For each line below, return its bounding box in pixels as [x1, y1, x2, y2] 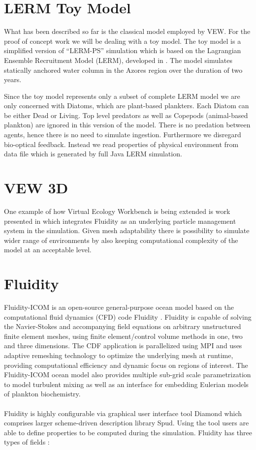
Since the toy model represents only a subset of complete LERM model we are [4, 90, 240, 101]
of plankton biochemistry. [4, 389, 81, 399]
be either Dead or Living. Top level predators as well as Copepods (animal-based [4, 110, 248, 120]
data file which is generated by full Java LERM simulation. [4, 149, 182, 159]
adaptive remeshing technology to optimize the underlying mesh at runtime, [4, 350, 233, 360]
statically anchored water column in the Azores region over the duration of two [4, 64, 243, 75]
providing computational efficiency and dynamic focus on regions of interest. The [4, 360, 248, 370]
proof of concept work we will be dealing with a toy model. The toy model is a [4, 35, 241, 46]
